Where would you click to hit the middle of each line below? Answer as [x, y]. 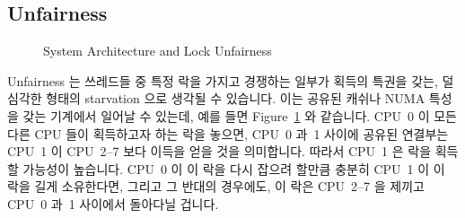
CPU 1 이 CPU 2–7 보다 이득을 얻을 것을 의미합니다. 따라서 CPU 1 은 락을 [219, 151]
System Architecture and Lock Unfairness [158, 51]
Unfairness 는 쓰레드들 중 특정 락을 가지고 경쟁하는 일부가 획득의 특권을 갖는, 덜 [231, 80]
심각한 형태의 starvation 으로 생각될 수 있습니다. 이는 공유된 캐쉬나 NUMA [216, 98]
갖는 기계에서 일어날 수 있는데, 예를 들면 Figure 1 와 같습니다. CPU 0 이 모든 [240, 115]
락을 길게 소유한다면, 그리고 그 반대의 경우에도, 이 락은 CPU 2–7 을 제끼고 [216, 186]
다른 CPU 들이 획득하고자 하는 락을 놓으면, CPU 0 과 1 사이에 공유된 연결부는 [228, 133]
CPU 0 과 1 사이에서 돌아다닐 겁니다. [113, 203]
